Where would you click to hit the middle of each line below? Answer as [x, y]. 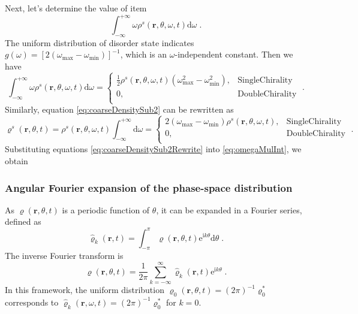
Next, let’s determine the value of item [76, 8]
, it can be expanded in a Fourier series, [229, 209]
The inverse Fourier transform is [64, 256]
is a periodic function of [106, 209]
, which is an [144, 54]
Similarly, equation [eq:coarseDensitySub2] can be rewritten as [119, 109]
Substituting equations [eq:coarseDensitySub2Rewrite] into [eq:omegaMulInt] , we [153, 149]
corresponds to [32, 302]
